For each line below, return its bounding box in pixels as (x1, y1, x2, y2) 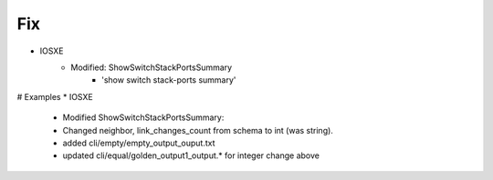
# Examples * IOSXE (16, 91, 93, 102)
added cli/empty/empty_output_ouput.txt (62, 137, 215, 148)
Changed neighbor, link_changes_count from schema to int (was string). (62, 125, 333, 135)
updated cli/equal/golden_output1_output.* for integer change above (62, 150, 320, 161)
